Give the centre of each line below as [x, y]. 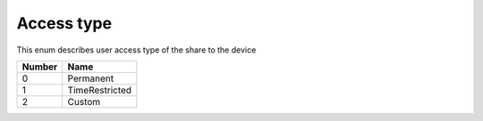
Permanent [91, 78]
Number [40, 67]
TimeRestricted [100, 90]
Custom [84, 101]
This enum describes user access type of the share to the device [136, 50]
